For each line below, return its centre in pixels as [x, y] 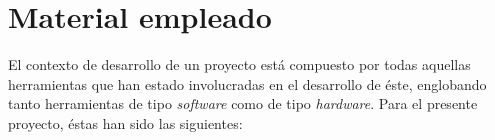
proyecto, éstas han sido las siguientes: [125, 122]
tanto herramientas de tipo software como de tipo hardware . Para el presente [243, 103]
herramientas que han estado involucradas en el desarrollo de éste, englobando [247, 83]
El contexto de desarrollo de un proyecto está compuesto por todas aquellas [239, 64]
